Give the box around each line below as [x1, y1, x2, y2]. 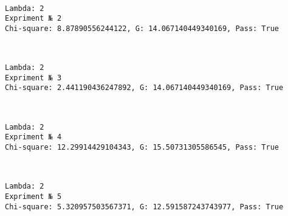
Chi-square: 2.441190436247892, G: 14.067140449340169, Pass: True [5, 83, 284, 92]
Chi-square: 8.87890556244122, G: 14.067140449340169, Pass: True [5, 24, 279, 33]
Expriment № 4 [5, 133, 62, 142]
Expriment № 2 [5, 14, 62, 23]
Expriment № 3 [5, 73, 62, 82]
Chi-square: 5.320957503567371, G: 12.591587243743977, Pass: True [5, 202, 284, 211]
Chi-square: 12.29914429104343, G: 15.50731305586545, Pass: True [5, 143, 279, 152]
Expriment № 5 [5, 192, 62, 201]
